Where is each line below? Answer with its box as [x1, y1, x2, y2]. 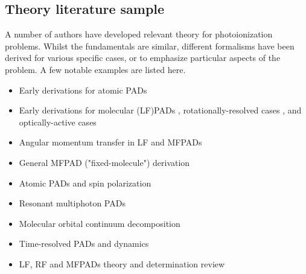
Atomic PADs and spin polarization [19, 176, 151, 189]
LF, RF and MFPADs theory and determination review [19, 257, 225, 270]
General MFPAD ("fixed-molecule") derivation [19, 156, 190, 168]
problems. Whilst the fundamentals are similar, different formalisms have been [5, 39, 295, 52]
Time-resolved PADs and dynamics [19, 237, 149, 250]
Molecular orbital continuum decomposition [19, 217, 180, 229]
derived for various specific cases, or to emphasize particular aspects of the [5, 51, 281, 64]
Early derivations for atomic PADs [19, 83, 147, 96]
